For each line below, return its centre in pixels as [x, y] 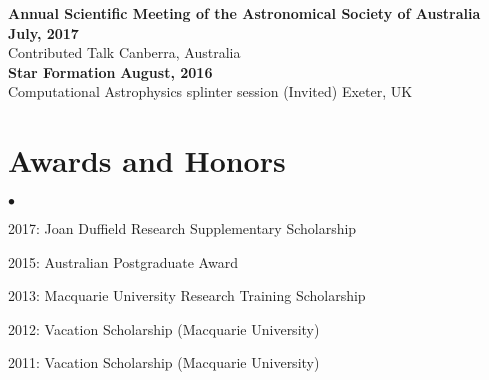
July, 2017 [43, 32]
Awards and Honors [147, 160]
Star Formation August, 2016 [110, 71]
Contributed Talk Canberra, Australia [124, 52]
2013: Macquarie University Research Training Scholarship [187, 295]
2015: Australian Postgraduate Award [123, 261]
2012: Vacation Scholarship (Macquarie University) [164, 328]
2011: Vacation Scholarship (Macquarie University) [164, 362]
